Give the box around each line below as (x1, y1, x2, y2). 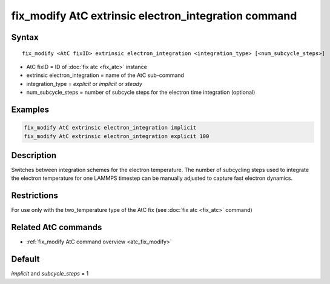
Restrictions (11, 191, 59, 201)
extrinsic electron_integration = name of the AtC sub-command (26, 71, 185, 79)
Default (11, 254, 40, 265)
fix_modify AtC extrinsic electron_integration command (11, 9, 297, 22)
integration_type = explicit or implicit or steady (26, 80, 142, 87)
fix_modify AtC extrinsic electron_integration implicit (24, 124, 197, 131)
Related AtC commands (11, 222, 102, 233)
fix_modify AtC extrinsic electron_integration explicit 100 (24, 133, 210, 139)
